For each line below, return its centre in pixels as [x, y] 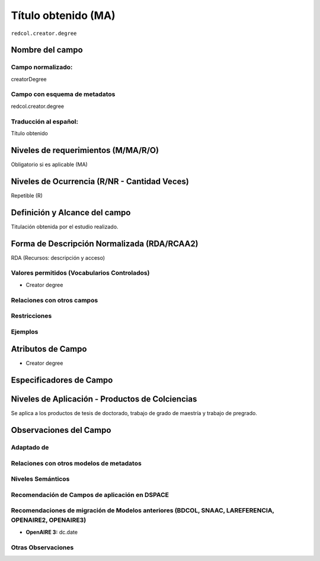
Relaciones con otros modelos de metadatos [76, 463]
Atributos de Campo [49, 349]
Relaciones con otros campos [55, 300]
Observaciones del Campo [61, 430]
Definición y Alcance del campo [71, 213]
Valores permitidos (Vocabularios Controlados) [80, 273]
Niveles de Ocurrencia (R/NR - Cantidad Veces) [100, 181]
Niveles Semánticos [40, 479]
